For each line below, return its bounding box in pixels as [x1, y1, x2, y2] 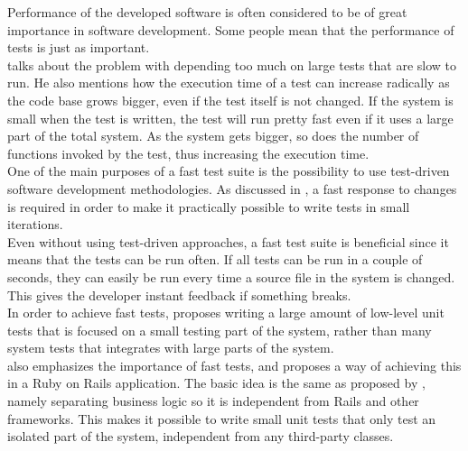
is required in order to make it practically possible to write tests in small [7, 197, 410, 216]
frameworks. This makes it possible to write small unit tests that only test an [7, 409, 436, 428]
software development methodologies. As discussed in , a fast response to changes [7, 179, 457, 198]
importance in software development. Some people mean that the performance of [7, 20, 454, 39]
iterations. [7, 215, 63, 234]
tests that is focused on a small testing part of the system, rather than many [7, 320, 432, 339]
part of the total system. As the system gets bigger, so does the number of [7, 126, 419, 145]
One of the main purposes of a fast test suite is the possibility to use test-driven [7, 161, 450, 180]
